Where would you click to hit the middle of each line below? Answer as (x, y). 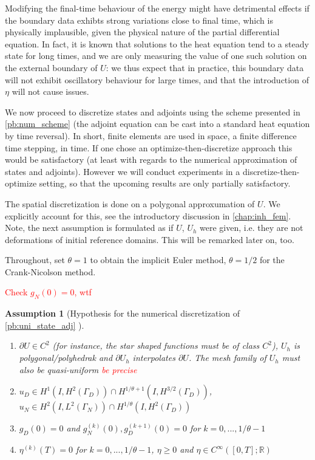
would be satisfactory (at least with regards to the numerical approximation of (151, 160)
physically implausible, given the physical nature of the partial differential (142, 32)
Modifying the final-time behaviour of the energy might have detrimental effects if (157, 8)
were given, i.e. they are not (252, 228)
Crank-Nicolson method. (50, 271)
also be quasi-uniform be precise (78, 369)
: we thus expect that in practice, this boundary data (205, 67)
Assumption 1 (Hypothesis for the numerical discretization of (123, 313)
